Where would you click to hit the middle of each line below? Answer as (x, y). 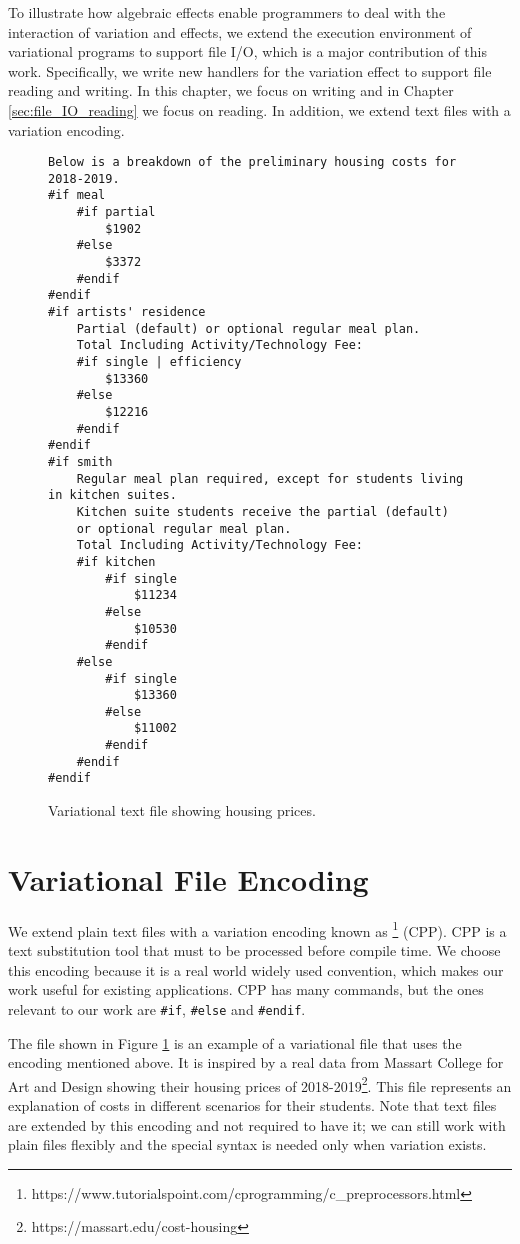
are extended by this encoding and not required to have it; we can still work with (257, 1124)
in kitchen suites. (112, 495)
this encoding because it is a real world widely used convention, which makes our (256, 969)
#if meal (77, 195)
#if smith (80, 461)
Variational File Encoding (188, 878)
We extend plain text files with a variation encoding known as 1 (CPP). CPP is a (257, 929)
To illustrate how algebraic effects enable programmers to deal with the (227, 12)
